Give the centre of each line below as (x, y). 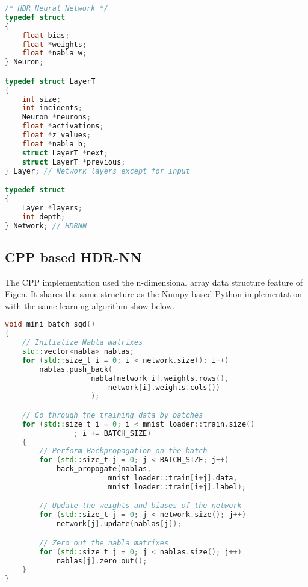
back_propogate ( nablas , (104, 469)
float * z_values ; (57, 135)
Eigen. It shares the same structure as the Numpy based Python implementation (154, 294)
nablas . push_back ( (76, 369)
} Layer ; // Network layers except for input (97, 171)
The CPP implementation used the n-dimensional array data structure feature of (154, 282)
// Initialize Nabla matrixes (82, 343)
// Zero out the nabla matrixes (104, 543)
